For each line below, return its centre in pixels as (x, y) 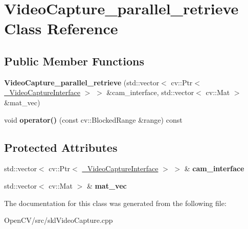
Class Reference (61, 28)
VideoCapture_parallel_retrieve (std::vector (82, 82)
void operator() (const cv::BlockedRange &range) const (93, 119)
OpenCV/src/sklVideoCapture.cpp (59, 220)
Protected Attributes (61, 147)
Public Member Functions (74, 61)
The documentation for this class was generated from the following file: (115, 203)
